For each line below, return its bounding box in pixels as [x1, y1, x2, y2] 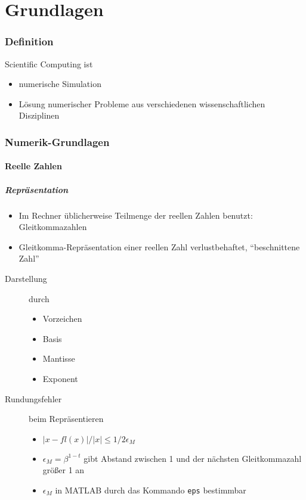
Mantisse [42, 352, 75, 365]
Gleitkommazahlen [18, 221, 87, 233]
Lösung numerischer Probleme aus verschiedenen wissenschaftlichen [18, 97, 265, 110]
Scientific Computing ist [5, 57, 93, 70]
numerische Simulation [18, 77, 101, 90]
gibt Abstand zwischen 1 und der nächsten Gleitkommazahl [84, 452, 302, 464]
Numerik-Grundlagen [5, 134, 110, 149]
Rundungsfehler [5, 392, 62, 405]
